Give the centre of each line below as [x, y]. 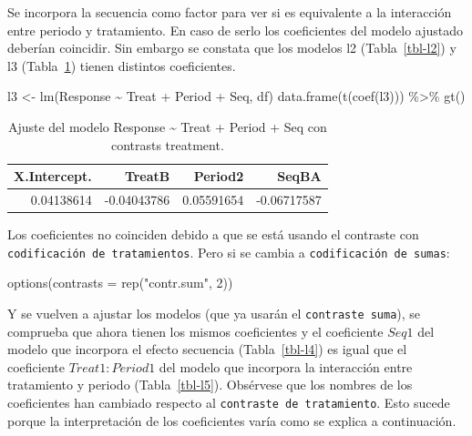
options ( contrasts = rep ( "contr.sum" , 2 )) [120, 283]
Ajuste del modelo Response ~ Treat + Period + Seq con [167, 126]
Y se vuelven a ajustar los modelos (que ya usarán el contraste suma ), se [214, 313]
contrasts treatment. [167, 144]
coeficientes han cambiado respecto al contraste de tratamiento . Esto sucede [229, 402]
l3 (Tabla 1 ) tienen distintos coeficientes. [122, 65]
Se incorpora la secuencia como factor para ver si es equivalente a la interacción [230, 12]
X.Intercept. [53, 176]
